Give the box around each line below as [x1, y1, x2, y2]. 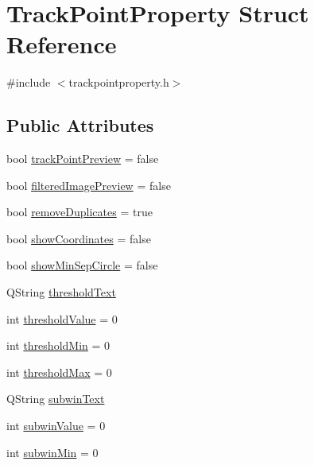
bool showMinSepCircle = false [6, 257, 158, 273]
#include [6, 74, 51, 91]
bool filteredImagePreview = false [6, 176, 171, 193]
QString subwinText [6, 390, 105, 407]
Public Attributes [6, 113, 154, 138]
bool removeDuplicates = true [6, 203, 153, 220]
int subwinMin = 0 [6, 444, 99, 460]
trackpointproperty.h [68, 74, 169, 91]
